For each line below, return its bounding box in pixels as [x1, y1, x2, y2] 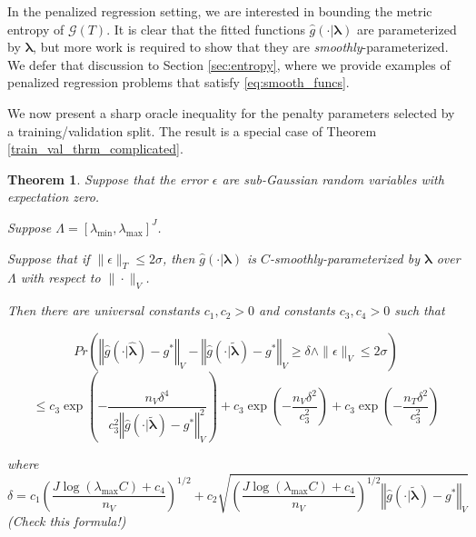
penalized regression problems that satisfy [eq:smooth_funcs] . [7, 73, 350, 92]
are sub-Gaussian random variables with [222, 169, 444, 188]
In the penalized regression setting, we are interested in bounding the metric [7, 2, 432, 20]
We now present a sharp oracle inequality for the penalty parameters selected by [7, 103, 455, 122]
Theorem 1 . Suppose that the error [7, 169, 208, 188]
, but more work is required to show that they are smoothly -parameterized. [33, 37, 449, 56]
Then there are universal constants [7, 301, 200, 320]
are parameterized [356, 19, 457, 38]
